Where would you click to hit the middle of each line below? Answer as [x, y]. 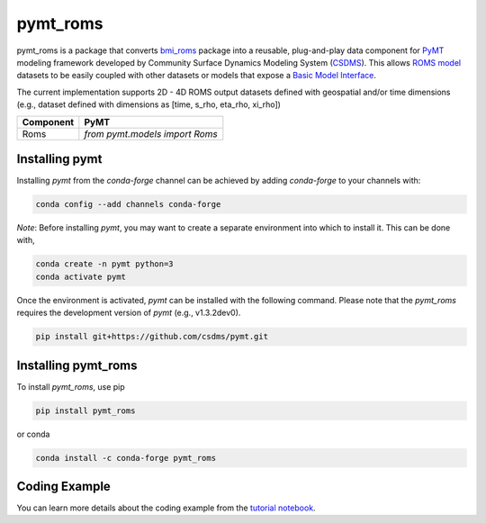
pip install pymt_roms [85, 410]
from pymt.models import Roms [151, 133]
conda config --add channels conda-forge [128, 204]
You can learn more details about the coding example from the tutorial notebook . [166, 508]
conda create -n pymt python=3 [105, 264]
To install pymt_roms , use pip [71, 386]
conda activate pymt [81, 276]
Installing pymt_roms [77, 365]
